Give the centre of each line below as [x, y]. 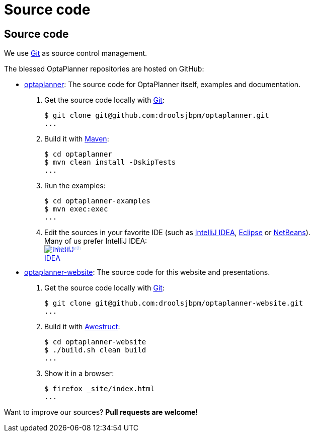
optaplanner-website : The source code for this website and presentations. [147, 272]
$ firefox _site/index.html [100, 389]
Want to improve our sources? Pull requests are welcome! [101, 412]
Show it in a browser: [79, 374]
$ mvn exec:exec [76, 209]
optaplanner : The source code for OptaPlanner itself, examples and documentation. [163, 85]
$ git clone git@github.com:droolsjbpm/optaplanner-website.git [174, 303]
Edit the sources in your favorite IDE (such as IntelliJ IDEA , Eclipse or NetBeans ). [177, 233]
